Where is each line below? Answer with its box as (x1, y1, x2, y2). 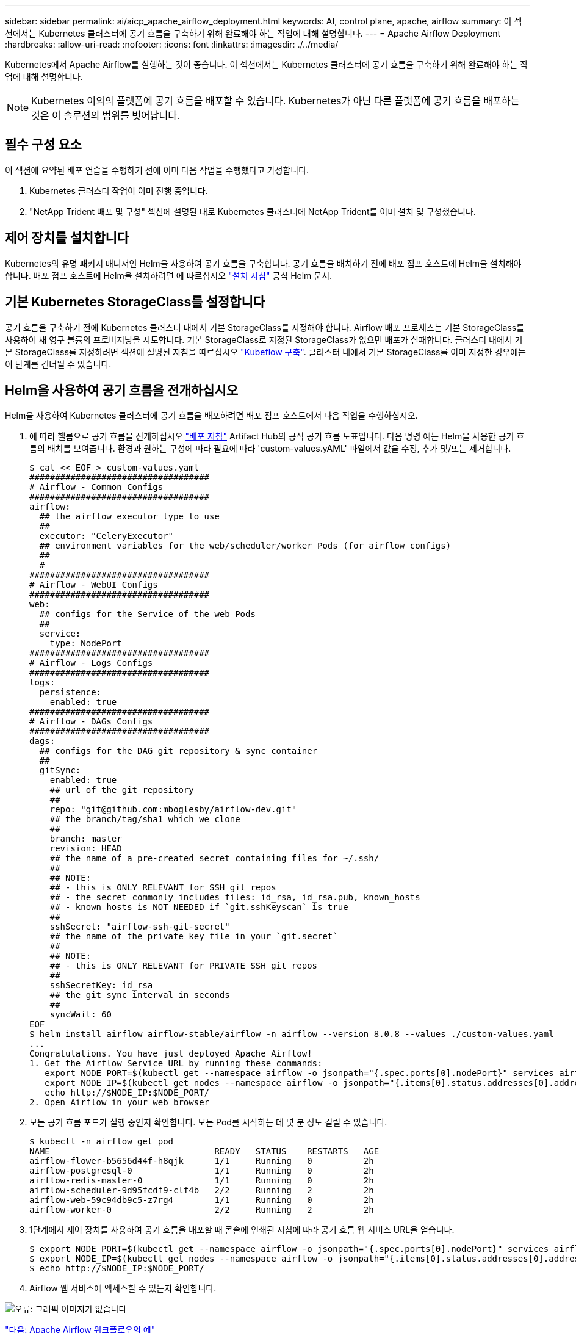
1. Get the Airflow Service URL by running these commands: (29, 1058, 323, 1069)
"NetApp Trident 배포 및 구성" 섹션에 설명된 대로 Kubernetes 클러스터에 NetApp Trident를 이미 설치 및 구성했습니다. (29, 206, 476, 217)
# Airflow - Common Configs (29, 482, 164, 493)
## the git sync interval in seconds (49, 990, 230, 1000)
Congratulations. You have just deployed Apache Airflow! (29, 1049, 312, 1059)
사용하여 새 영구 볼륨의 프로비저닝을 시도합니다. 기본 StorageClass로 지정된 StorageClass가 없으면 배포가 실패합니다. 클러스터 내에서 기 (5, 334, 523, 345)
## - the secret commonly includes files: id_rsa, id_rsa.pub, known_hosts (49, 892, 420, 903)
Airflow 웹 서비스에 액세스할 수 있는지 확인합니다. (29, 1283, 217, 1294)
